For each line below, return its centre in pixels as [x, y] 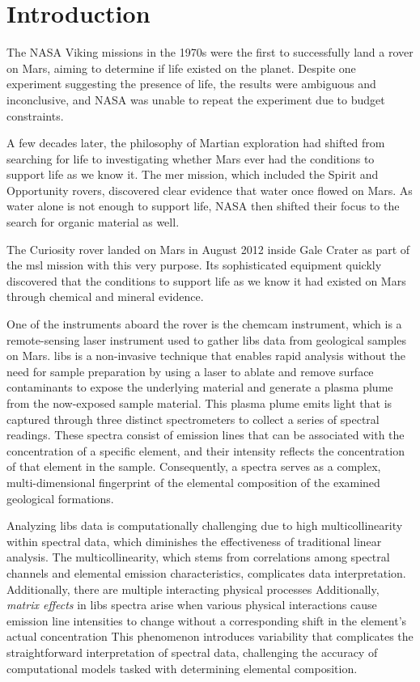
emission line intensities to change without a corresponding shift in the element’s [207, 620]
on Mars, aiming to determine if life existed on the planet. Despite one [181, 68]
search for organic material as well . [93, 222]
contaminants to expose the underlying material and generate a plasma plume [200, 387]
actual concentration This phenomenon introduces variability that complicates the [210, 636]
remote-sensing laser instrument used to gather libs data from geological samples [206, 339]
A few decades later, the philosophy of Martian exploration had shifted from [196, 143]
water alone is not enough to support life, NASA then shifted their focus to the [203, 206]
